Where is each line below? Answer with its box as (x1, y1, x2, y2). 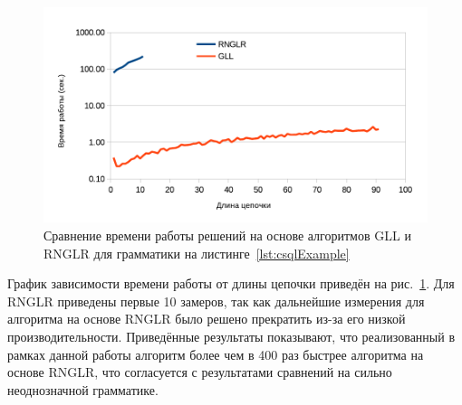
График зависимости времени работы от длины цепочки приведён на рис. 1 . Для (7, 274, 455, 293)
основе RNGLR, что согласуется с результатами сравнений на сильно (7, 363, 392, 381)
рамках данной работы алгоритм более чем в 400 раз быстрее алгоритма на (7, 344, 424, 363)
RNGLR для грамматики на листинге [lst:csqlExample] (43, 243, 350, 262)
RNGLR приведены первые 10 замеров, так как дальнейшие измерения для (7, 291, 425, 310)
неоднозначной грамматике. (7, 380, 159, 399)
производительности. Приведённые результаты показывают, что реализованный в (7, 327, 455, 345)
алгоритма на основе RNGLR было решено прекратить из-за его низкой (7, 309, 406, 328)
